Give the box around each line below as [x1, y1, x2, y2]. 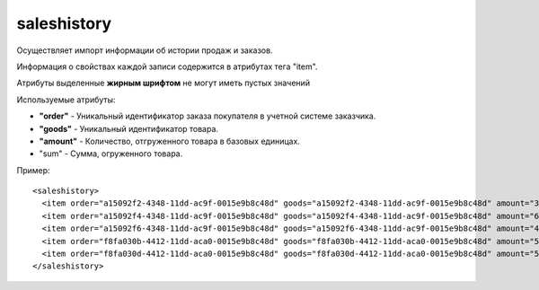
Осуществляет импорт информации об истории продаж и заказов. [16, 45, 273, 56]
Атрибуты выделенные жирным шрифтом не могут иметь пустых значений [16, 77, 310, 89]
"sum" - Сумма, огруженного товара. [39, 148, 183, 159]
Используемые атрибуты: [16, 94, 116, 105]
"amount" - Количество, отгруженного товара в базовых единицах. [39, 136, 301, 146]
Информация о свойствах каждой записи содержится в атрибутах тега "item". [16, 61, 318, 72]
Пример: [16, 164, 50, 175]
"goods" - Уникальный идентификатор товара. [39, 123, 219, 134]
